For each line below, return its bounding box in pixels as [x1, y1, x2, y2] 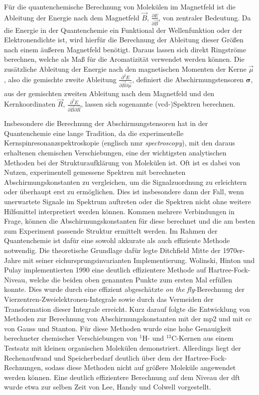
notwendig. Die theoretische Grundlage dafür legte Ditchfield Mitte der [4, 245, 221, 256]
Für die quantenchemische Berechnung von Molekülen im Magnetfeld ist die [4, 1, 236, 11]
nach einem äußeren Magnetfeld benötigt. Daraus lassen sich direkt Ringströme [4, 44, 246, 54]
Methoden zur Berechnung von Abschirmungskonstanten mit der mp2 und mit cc [4, 313, 252, 324]
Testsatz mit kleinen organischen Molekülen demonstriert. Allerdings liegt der [4, 342, 241, 353]
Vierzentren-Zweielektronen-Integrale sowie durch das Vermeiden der [4, 293, 214, 304]
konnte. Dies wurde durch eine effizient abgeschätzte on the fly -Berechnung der [4, 284, 245, 294]
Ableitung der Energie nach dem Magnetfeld [4, 12, 139, 22]
